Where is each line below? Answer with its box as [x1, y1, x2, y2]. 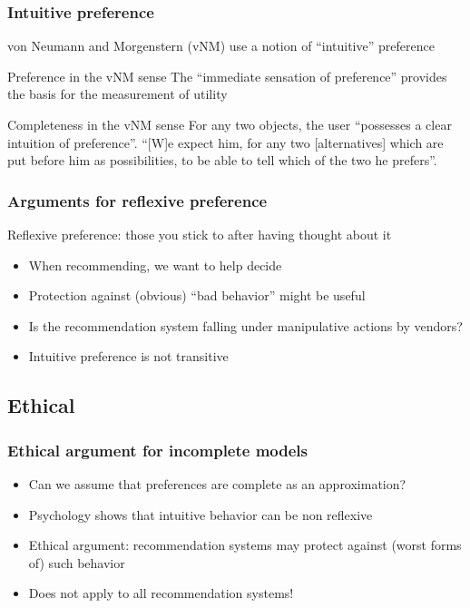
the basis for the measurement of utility [7, 84, 228, 103]
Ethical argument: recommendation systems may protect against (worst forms [28, 535, 462, 554]
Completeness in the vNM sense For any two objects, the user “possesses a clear [7, 115, 452, 133]
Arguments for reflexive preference [7, 189, 268, 211]
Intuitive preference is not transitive [28, 347, 229, 366]
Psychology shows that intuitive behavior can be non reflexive [28, 505, 373, 524]
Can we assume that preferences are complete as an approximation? [28, 474, 406, 493]
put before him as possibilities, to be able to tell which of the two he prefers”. [7, 151, 437, 170]
